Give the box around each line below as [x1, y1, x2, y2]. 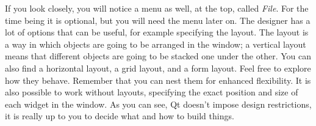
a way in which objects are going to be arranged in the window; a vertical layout [5, 37, 306, 50]
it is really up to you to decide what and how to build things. [5, 109, 234, 122]
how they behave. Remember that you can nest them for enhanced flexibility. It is [5, 73, 311, 86]
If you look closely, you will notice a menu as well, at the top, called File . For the [5, 2, 309, 14]
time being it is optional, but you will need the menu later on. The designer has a [5, 13, 311, 26]
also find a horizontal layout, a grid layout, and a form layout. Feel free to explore [5, 61, 311, 74]
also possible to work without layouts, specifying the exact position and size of [5, 86, 298, 98]
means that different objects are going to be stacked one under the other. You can [5, 50, 312, 62]
